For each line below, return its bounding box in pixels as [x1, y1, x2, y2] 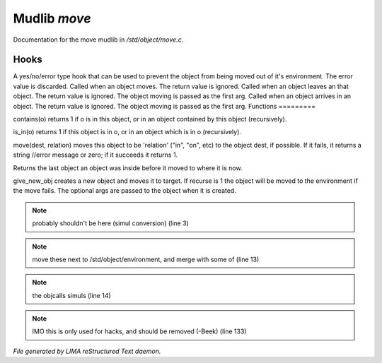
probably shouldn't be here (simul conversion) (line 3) [32, 219, 189, 227]
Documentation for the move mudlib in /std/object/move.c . [13, 35, 184, 44]
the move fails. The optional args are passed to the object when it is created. [13, 186, 236, 195]
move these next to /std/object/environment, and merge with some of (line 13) [32, 255, 260, 263]
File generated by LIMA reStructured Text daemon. [13, 347, 161, 355]
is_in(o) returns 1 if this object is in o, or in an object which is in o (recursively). [13, 128, 242, 136]
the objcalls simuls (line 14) [32, 291, 111, 299]
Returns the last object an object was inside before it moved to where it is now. [13, 163, 243, 172]
